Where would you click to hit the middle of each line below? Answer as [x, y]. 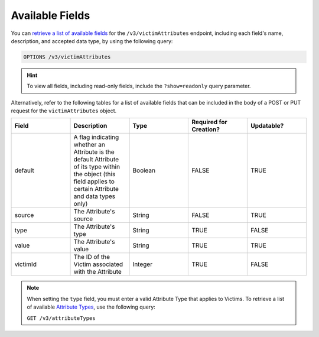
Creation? [206, 129]
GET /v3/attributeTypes [61, 318]
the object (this [95, 174]
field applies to [94, 182]
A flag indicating [96, 137]
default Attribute [96, 160]
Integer [143, 264]
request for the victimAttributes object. [64, 111]
